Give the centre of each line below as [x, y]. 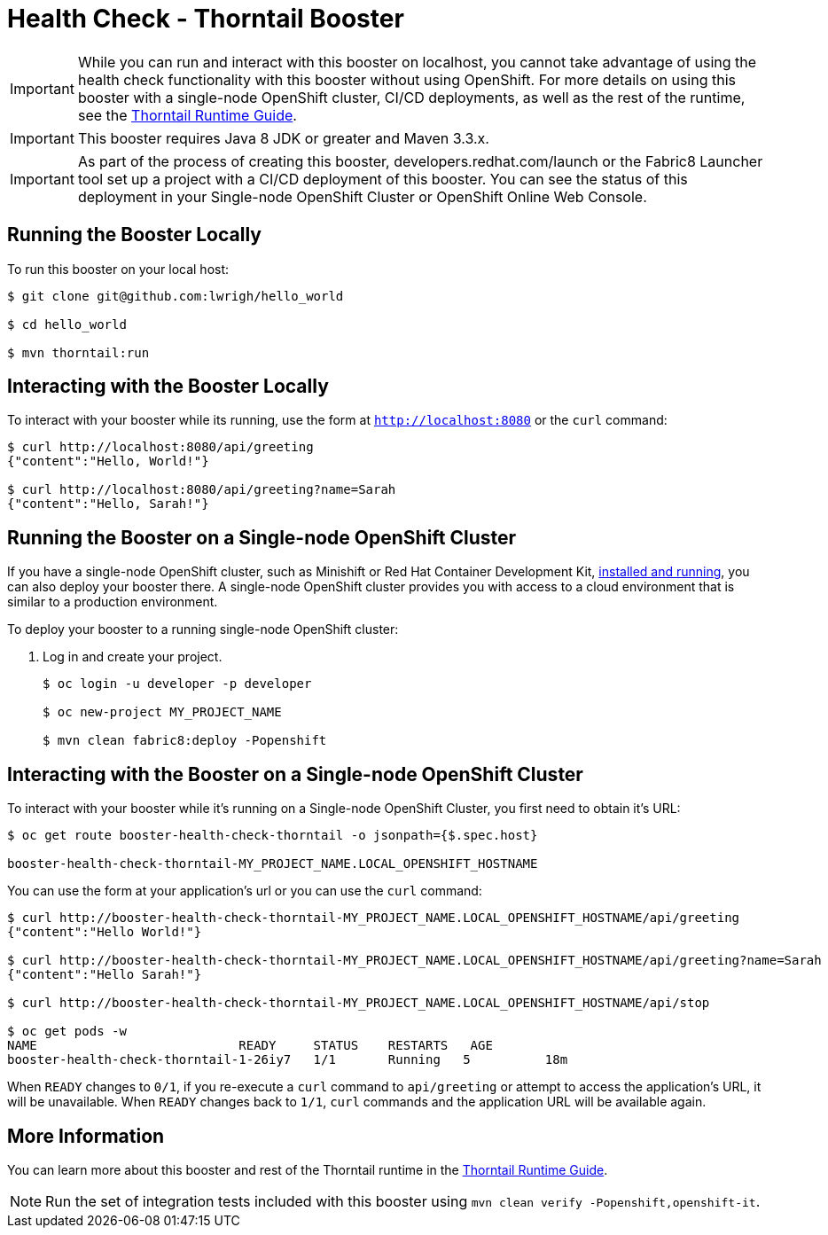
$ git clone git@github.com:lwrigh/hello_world [176, 296]
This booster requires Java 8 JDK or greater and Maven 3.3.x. [283, 138]
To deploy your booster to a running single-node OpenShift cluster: [203, 629]
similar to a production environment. [113, 602]
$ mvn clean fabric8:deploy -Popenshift [185, 741]
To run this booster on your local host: [118, 269]
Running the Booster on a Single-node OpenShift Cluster [262, 537]
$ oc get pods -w [67, 1032]
